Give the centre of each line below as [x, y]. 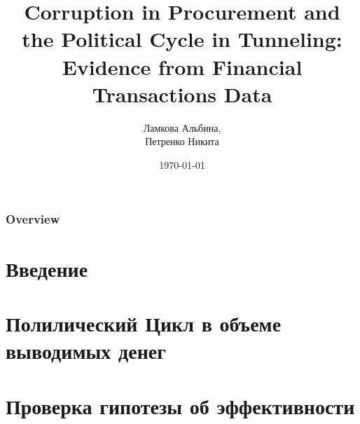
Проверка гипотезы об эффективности [180, 405]
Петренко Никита [182, 141]
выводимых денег [86, 351]
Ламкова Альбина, [182, 127]
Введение [47, 268]
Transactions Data [182, 94]
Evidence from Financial [182, 66]
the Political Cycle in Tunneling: [182, 39]
